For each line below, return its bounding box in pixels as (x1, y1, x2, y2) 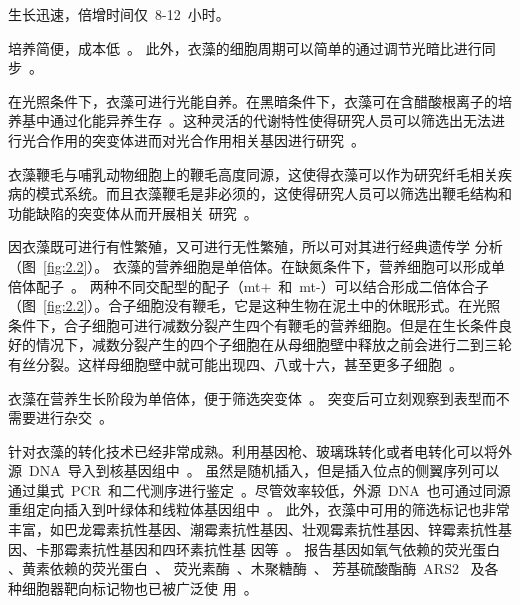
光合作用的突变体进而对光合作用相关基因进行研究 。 (21, 129, 365, 150)
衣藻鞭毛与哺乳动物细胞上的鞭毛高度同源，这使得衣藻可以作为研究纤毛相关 (8, 163, 498, 184)
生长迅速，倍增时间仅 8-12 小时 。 (8, 4, 230, 24)
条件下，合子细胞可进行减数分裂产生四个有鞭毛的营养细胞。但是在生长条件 (8, 314, 498, 335)
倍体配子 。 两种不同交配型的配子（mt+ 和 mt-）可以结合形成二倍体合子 (8, 275, 489, 296)
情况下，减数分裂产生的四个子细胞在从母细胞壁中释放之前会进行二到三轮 (35, 334, 512, 355)
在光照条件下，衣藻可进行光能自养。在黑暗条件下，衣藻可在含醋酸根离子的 (8, 90, 498, 111)
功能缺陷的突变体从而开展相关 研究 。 (8, 202, 258, 223)
